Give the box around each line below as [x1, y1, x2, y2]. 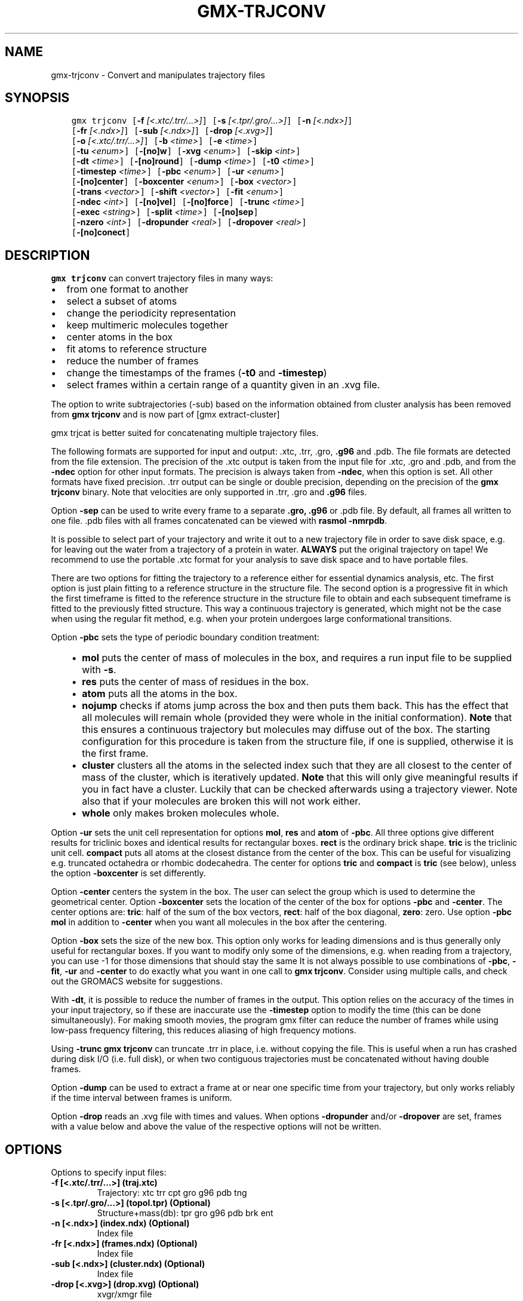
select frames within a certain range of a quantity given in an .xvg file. [66, 379, 380, 391]
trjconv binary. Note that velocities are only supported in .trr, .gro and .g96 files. [51, 487, 367, 498]
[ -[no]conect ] [71, 227, 131, 238]
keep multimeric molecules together [66, 319, 229, 332]
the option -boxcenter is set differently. [51, 868, 206, 879]
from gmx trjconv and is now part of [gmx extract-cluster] [51, 409, 280, 420]
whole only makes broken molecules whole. [82, 807, 279, 820]
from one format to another [66, 283, 189, 296]
